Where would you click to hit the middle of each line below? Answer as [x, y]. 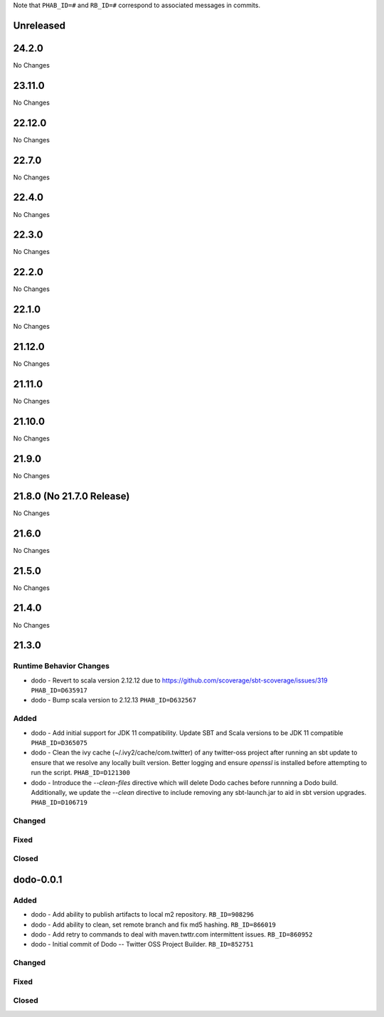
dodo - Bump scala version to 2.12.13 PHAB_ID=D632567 [114, 700]
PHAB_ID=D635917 [59, 691]
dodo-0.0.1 [38, 879]
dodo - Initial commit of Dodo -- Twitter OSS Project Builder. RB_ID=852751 [142, 944]
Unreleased [39, 25]
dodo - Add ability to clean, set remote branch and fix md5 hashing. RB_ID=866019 [154, 924]
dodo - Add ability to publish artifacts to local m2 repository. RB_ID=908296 [143, 915]
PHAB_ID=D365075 [59, 743]
